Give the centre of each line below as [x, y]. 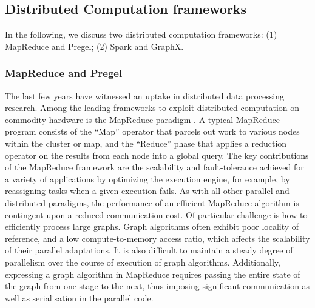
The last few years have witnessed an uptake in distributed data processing [144, 95]
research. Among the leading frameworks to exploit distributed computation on [152, 108]
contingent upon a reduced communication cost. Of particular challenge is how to [156, 214]
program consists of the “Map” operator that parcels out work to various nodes [152, 131]
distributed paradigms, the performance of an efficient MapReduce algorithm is [152, 202]
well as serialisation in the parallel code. [79, 297]
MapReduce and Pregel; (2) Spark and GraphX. [94, 46]
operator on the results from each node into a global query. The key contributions [157, 155]
